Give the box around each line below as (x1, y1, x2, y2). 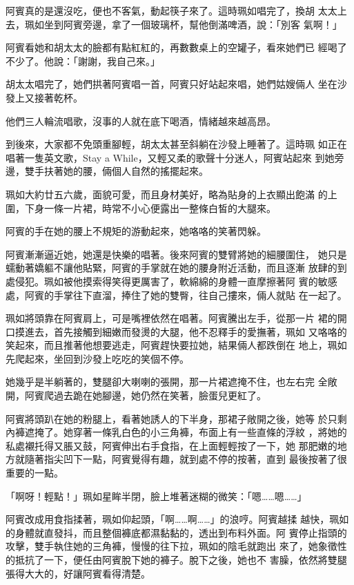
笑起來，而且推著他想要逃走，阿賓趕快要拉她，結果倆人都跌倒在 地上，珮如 (6, 338, 347, 352)
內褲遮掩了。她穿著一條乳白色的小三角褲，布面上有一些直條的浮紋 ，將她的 (6, 425, 347, 439)
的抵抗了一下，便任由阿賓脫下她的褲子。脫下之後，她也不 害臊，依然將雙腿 (6, 553, 347, 566)
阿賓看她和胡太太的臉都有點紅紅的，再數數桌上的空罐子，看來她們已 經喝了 (6, 40, 347, 55)
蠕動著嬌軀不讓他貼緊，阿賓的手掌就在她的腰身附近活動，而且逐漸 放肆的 (6, 260, 337, 275)
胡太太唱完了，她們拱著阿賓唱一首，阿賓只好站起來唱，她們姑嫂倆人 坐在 (6, 77, 337, 91)
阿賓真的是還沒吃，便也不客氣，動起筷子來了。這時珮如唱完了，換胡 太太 (6, 3, 337, 17)
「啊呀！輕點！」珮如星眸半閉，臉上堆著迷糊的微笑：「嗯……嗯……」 (6, 488, 307, 503)
